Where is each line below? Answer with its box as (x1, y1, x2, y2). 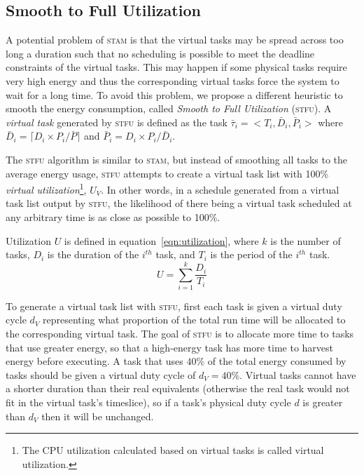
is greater (302, 395, 343, 410)
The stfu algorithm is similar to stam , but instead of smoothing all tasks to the (6, 152, 348, 166)
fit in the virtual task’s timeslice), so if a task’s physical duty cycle (6, 395, 291, 410)
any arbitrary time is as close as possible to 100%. (6, 209, 220, 224)
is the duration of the (47, 247, 139, 262)
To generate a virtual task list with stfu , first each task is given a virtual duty (6, 298, 342, 313)
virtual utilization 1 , (6, 180, 87, 196)
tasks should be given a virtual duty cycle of (6, 367, 196, 382)
